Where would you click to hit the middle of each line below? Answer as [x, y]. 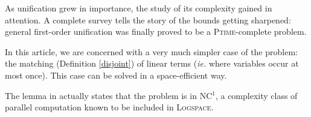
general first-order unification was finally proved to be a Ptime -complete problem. [156, 31]
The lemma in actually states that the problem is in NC [109, 95]
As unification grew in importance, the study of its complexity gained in [139, 8]
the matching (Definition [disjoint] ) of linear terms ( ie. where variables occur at [152, 63]
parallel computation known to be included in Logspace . [109, 107]
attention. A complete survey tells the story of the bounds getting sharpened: [148, 19]
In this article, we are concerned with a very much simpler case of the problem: [151, 51]
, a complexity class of [256, 95]
